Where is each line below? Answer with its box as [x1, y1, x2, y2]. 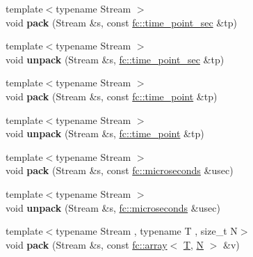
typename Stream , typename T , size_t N [56, 224, 238, 238]
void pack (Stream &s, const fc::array [6, 237, 168, 251]
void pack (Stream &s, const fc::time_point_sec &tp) [6, 15, 237, 29]
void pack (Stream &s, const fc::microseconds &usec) [6, 163, 234, 178]
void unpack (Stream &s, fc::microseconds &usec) [6, 200, 220, 215]
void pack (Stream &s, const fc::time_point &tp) [6, 88, 218, 103]
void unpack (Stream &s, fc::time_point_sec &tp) [6, 52, 225, 66]
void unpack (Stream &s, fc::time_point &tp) [6, 126, 204, 141]
